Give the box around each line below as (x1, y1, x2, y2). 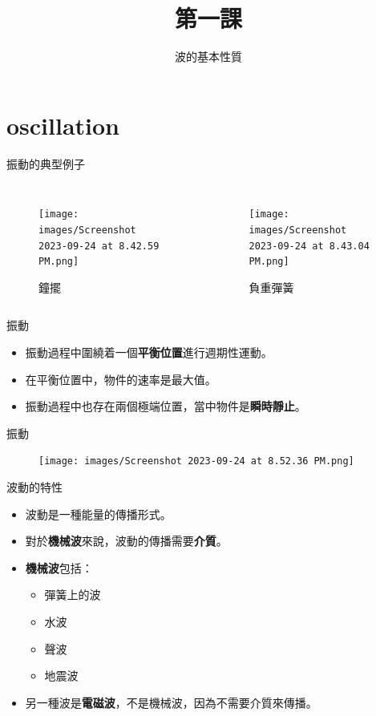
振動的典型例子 (6, 155, 85, 172)
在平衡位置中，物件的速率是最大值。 (25, 370, 216, 387)
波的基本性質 (175, 48, 242, 65)
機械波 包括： (25, 559, 93, 576)
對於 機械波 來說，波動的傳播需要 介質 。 (25, 532, 228, 549)
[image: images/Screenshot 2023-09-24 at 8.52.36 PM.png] (38, 455, 354, 467)
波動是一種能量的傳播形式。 (25, 505, 172, 522)
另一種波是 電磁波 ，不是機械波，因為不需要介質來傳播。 (25, 694, 317, 710)
